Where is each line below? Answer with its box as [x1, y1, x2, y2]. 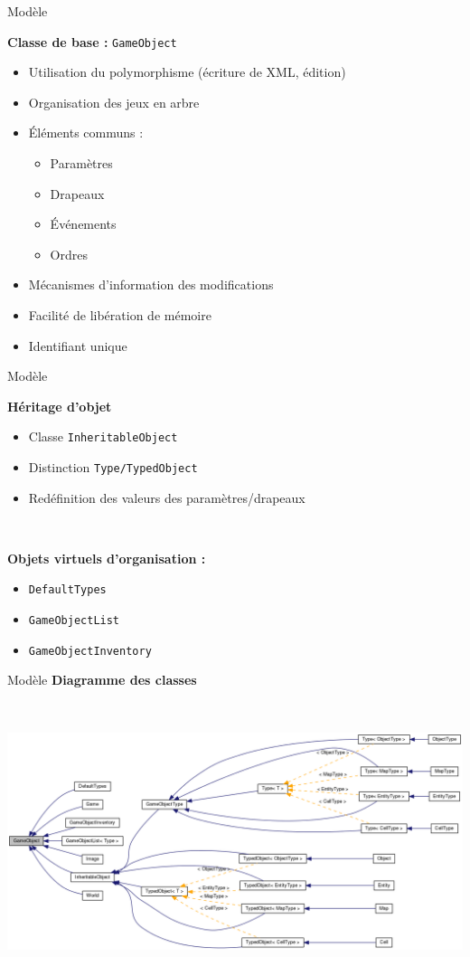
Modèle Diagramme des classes [7, 670, 197, 689]
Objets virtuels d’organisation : [7, 548, 206, 567]
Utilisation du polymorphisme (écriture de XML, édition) [28, 62, 346, 81]
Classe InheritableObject [28, 427, 178, 446]
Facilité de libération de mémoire [28, 306, 211, 324]
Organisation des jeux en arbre [28, 92, 200, 111]
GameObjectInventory [28, 644, 152, 658]
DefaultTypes [28, 583, 107, 597]
